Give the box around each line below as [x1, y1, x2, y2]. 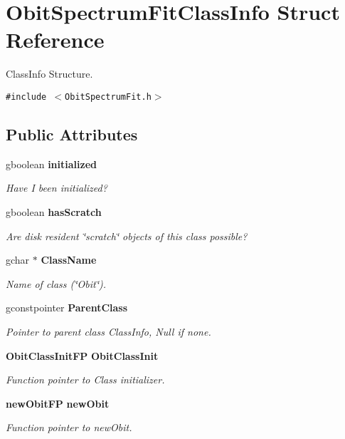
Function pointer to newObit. [6, 420, 132, 435]
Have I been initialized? [6, 180, 107, 195]
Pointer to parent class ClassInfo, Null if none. [6, 324, 211, 339]
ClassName [41, 252, 97, 267]
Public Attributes [6, 123, 138, 145]
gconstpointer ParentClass [6, 300, 128, 315]
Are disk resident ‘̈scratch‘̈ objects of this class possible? [6, 228, 248, 243]
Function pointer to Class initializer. [6, 372, 165, 387]
